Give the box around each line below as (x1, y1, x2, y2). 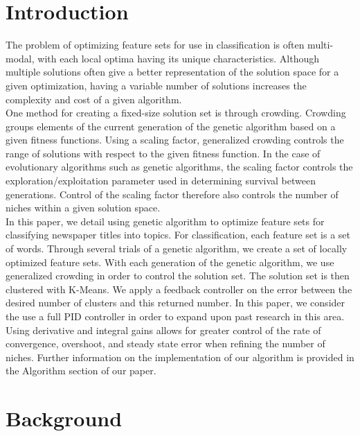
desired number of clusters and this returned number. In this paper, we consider (6, 295, 345, 310)
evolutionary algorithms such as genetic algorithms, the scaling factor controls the (6, 159, 353, 174)
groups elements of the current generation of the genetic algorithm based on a (6, 119, 336, 133)
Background (6, 404, 123, 433)
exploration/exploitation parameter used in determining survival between (6, 173, 316, 188)
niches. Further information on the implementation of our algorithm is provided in (6, 349, 354, 364)
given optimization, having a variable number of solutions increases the (6, 78, 307, 92)
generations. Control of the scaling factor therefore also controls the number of (6, 186, 339, 201)
